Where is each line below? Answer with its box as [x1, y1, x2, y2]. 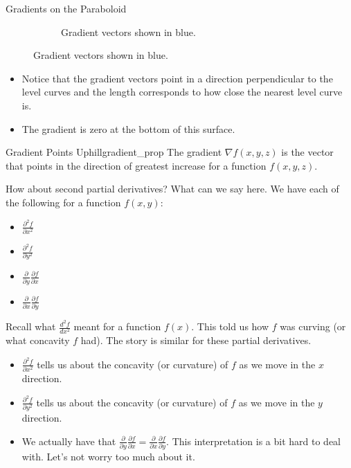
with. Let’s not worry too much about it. [21, 449, 195, 464]
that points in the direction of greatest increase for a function [6, 158, 267, 172]
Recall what [6, 319, 56, 334]
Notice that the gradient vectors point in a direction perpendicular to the [21, 71, 333, 85]
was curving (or [280, 319, 346, 334]
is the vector [281, 145, 334, 159]
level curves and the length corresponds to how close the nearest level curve [21, 84, 343, 99]
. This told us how [191, 319, 269, 334]
